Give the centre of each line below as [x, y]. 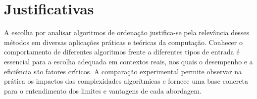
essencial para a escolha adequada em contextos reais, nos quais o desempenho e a [128, 61]
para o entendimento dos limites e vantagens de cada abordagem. [103, 90]
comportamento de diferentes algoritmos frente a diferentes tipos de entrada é [122, 52]
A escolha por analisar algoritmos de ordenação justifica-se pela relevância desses [127, 32]
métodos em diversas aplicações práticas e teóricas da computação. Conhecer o [123, 42]
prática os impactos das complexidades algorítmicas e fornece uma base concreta [126, 81]
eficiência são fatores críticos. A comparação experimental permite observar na [123, 71]
